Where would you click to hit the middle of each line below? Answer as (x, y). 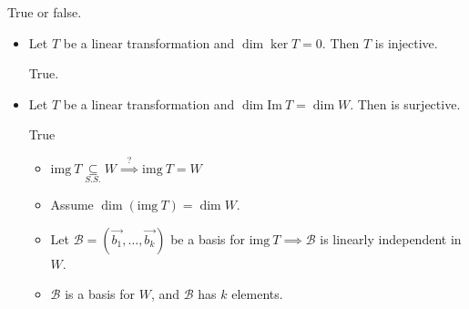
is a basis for (100, 294)
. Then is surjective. (405, 103)
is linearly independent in (391, 238)
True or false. (45, 12)
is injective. (406, 42)
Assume (72, 204)
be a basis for (208, 238)
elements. (257, 294)
